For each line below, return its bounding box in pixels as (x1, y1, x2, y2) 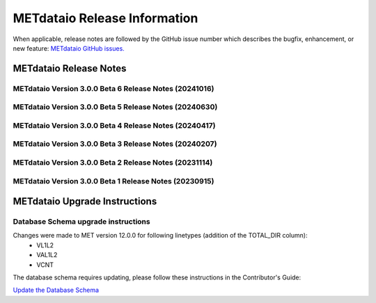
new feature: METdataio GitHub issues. (13, 44, 125, 52)
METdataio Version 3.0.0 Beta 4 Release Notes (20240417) (13, 120, 216, 130)
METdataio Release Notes (13, 63, 127, 74)
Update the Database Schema (13, 286, 100, 295)
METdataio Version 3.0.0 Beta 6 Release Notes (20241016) (13, 83, 214, 93)
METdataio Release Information (13, 10, 198, 26)
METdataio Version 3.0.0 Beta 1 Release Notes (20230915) (13, 176, 214, 186)
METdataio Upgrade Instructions (13, 195, 157, 208)
